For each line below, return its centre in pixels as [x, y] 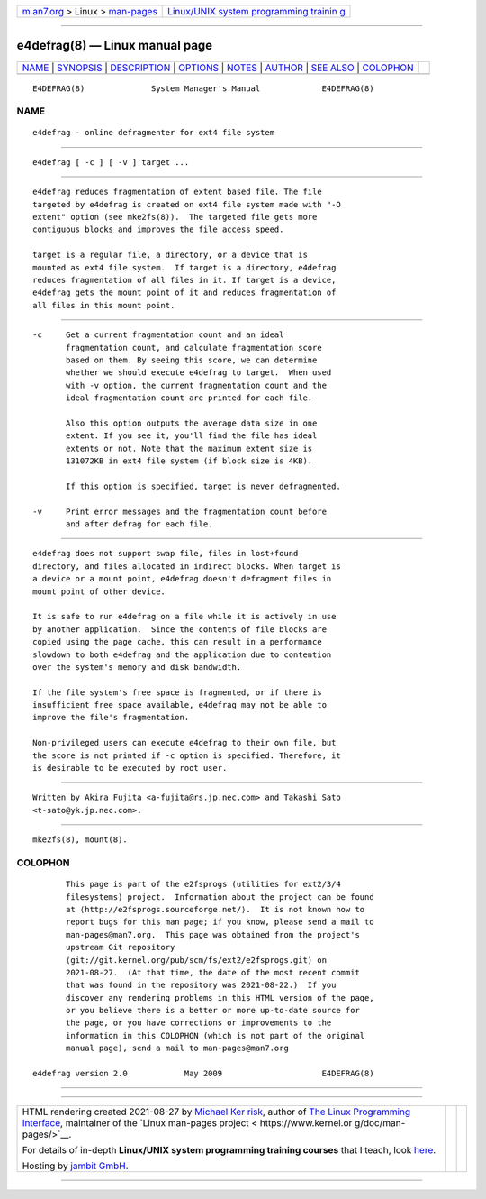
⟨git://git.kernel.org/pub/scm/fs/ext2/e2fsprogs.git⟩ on [197, 960]
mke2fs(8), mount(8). [80, 840]
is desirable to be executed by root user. [130, 768]
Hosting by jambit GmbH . [76, 1166]
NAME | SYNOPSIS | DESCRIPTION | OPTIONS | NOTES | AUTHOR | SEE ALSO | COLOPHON [218, 68]
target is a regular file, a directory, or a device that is [170, 255]
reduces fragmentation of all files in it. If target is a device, [184, 280]
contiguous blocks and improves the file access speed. [158, 229]
